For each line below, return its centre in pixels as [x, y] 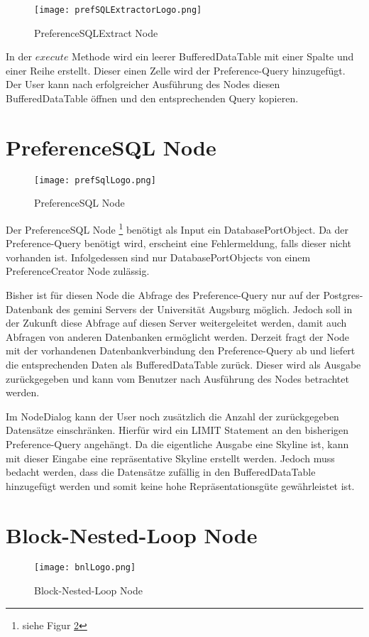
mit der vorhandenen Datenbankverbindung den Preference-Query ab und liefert [181, 350]
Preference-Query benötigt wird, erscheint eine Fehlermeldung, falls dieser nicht [179, 243]
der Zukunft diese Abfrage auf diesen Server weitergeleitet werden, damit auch [176, 323]
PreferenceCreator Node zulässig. [78, 271]
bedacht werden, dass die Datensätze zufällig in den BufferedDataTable [161, 472]
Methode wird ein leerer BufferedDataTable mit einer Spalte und [213, 56]
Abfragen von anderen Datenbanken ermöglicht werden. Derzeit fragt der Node [178, 336]
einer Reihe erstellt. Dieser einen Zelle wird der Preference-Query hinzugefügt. [176, 70]
